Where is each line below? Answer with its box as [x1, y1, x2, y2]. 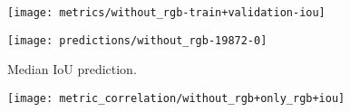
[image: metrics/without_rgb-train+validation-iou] [7, 6, 326, 19]
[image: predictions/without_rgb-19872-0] [7, 33, 267, 47]
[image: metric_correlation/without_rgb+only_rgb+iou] [7, 91, 345, 105]
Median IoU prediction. [7, 60, 137, 79]
